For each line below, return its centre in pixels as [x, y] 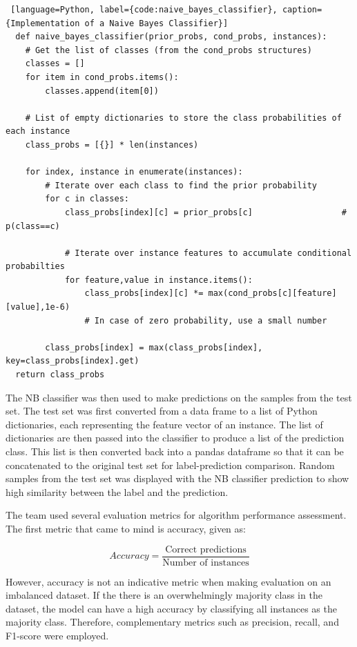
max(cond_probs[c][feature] [272, 293]
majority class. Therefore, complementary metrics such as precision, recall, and [172, 622]
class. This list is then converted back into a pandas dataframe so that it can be [175, 451]
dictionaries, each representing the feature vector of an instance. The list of [164, 424]
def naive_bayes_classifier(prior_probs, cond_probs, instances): [171, 37]
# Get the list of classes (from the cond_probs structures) [168, 50]
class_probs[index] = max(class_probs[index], [154, 347]
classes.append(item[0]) [102, 91]
